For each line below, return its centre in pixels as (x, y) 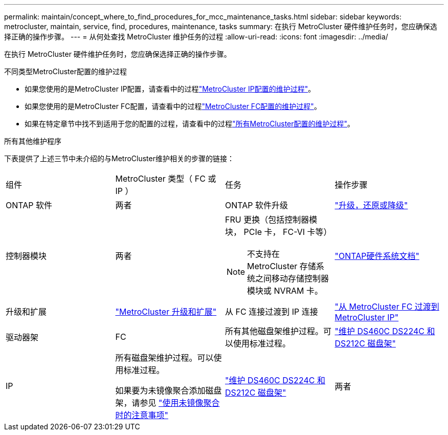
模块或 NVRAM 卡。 (285, 291)
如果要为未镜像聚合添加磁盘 (169, 390)
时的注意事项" (142, 415)
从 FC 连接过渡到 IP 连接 (272, 312)
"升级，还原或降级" (371, 205)
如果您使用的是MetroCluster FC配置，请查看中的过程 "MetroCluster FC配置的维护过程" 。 (173, 106)
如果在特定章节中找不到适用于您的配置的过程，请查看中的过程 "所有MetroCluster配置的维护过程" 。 (190, 124)
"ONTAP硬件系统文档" (377, 256)
